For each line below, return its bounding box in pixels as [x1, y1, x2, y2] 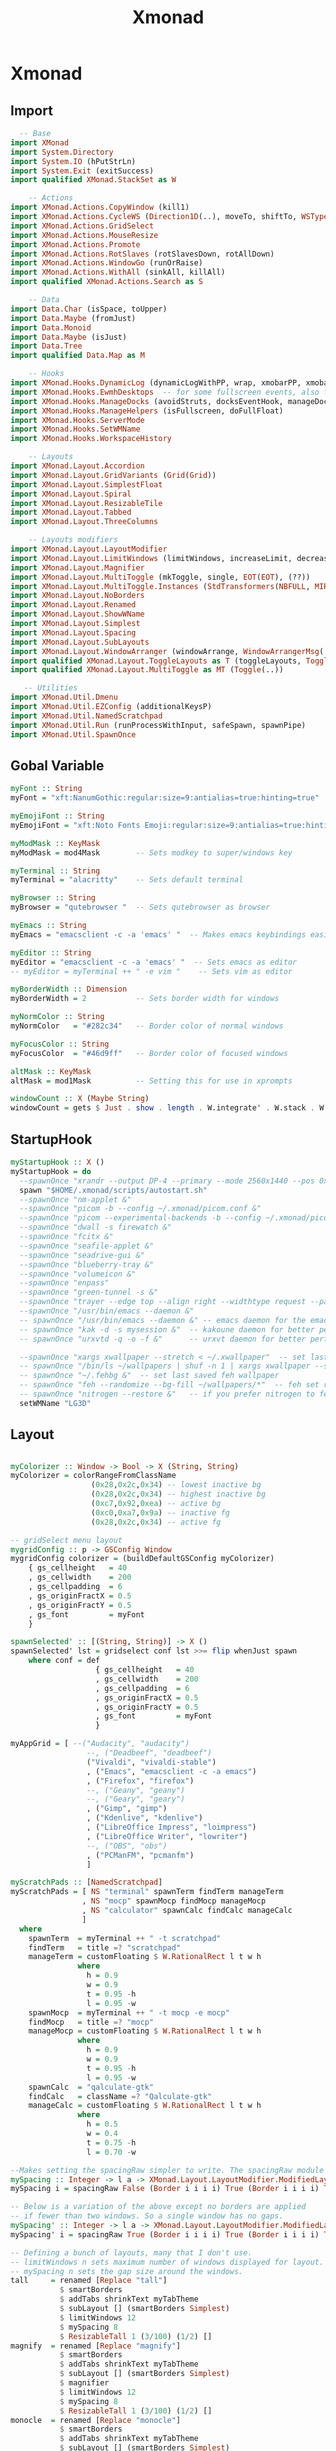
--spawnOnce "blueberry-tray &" [19, 1259, 155, 1270]
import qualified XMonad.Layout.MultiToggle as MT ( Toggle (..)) [10, 665, 284, 675]
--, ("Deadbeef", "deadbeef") [86, 1748, 213, 1758]
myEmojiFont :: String [10, 811, 105, 821]
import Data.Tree [10, 341, 83, 351]
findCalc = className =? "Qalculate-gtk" [28, 2091, 213, 2101]
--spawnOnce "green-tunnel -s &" [19, 1287, 159, 1298]
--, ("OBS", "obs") [86, 1841, 168, 1851]
